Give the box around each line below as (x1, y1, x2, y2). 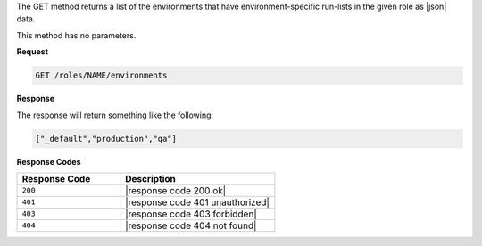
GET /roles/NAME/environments (35, 70, 168, 80)
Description (125, 172, 176, 184)
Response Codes (16, 156, 81, 167)
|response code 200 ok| (125, 184, 227, 196)
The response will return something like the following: (16, 110, 214, 120)
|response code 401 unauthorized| (125, 196, 270, 209)
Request (16, 46, 49, 57)
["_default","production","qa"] (35, 134, 178, 143)
